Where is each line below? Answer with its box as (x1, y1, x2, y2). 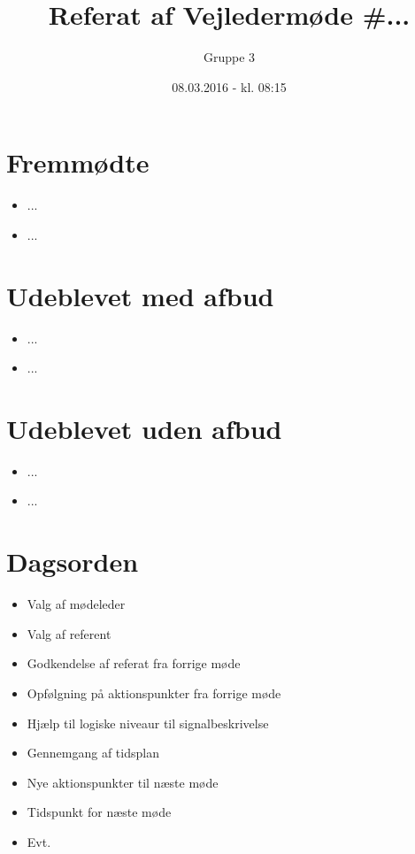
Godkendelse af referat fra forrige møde (27, 654, 241, 673)
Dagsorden (6, 543, 139, 580)
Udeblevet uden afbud (6, 410, 282, 446)
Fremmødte (6, 144, 150, 181)
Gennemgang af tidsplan (27, 743, 159, 762)
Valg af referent (27, 624, 111, 642)
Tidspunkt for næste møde (27, 803, 172, 821)
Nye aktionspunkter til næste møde (27, 773, 219, 791)
